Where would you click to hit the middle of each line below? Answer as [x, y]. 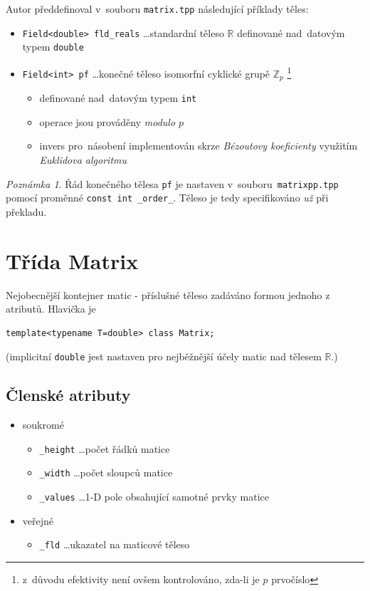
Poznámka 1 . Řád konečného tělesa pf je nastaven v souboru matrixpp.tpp [172, 183]
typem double [53, 47]
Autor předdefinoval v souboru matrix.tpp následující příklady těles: [157, 9]
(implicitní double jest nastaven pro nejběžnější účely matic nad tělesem [164, 356]
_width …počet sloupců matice [106, 472]
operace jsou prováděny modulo [107, 121]
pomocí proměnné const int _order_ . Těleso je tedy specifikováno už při [167, 198]
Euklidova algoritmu [83, 159]
